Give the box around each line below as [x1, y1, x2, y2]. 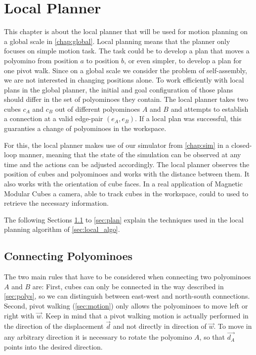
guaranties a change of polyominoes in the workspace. [4, 123, 167, 133]
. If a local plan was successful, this [135, 113, 242, 124]
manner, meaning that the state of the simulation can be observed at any [19, 149, 241, 160]
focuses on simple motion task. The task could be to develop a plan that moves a [4, 45, 250, 56]
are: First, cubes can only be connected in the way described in [32, 281, 224, 291]
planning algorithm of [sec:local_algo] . [4, 224, 120, 234]
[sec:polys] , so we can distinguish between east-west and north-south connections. [4, 291, 250, 301]
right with [4, 310, 35, 320]
